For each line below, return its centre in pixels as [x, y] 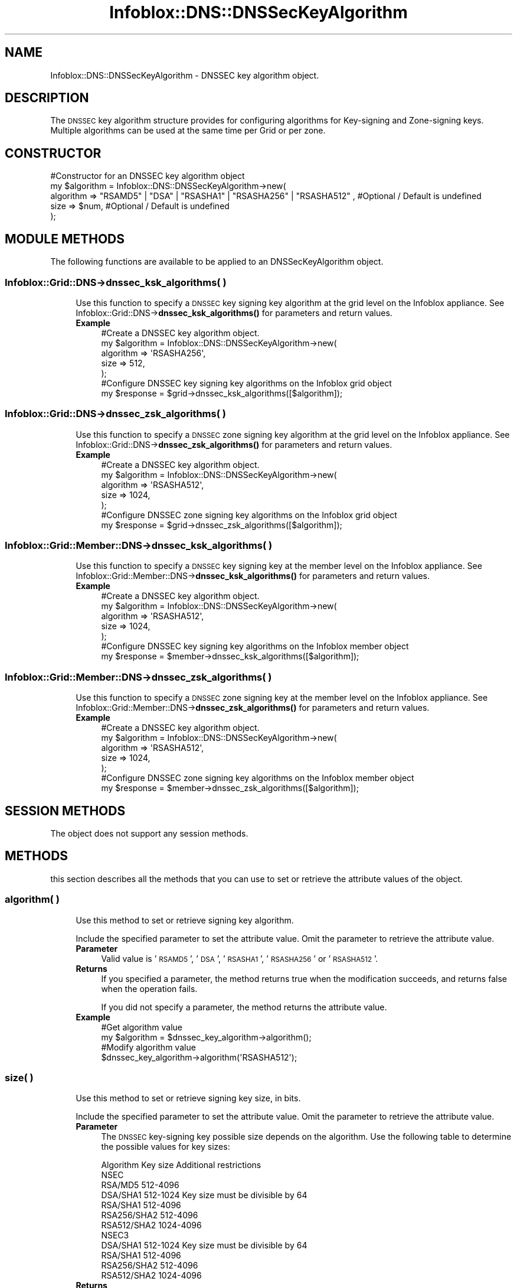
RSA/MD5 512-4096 [140, 1185]
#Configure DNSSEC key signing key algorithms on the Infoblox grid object [246, 383]
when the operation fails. [149, 988]
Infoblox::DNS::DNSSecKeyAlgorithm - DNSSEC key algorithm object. [185, 75]
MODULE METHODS [65, 239]
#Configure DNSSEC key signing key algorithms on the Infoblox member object [255, 646]
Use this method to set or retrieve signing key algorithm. [185, 920]
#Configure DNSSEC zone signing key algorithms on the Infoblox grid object [249, 515]
